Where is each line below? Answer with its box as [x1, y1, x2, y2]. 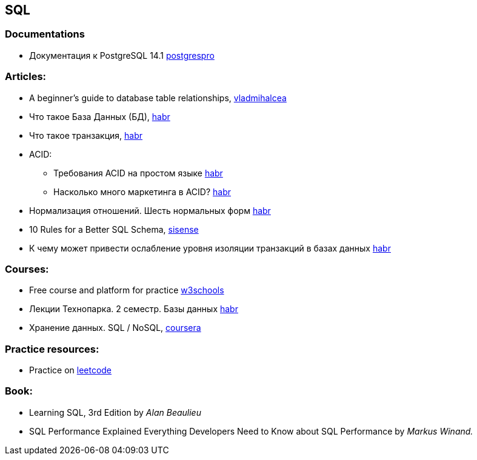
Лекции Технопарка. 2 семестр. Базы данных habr [29, 304, 238, 315]
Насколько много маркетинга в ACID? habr [53, 186, 232, 197]
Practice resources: [5, 342, 99, 355]
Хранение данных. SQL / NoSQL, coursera [29, 322, 201, 333]
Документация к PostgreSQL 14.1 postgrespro [29, 50, 215, 61]
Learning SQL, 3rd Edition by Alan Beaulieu [29, 407, 201, 418]
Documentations [5, 28, 85, 41]
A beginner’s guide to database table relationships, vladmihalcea [29, 92, 287, 103]
